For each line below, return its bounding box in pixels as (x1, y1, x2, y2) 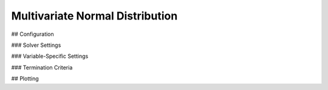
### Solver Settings (11, 41, 61, 49)
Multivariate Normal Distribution (11, 9, 178, 22)
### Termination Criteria (11, 64, 73, 71)
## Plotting (11, 75, 39, 82)
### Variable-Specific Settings (11, 52, 89, 60)
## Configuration (11, 30, 54, 38)
